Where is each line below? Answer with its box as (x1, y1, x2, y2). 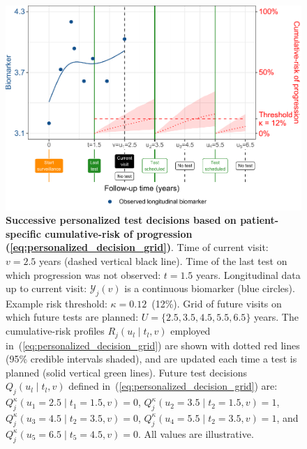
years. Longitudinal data (196, 267, 301, 282)
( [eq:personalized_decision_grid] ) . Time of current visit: (6, 240, 269, 254)
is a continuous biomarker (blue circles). (124, 281, 295, 296)
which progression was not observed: (6, 267, 161, 282)
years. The (254, 310, 299, 324)
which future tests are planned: (6, 310, 139, 324)
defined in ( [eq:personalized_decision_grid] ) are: (68, 379, 278, 393)
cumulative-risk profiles (6, 324, 105, 338)
